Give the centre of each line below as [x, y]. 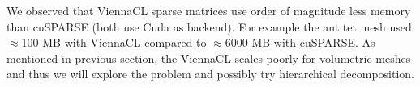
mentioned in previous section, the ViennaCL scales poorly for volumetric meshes [209, 58]
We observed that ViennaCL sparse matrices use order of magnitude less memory [209, 10]
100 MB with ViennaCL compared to [114, 42]
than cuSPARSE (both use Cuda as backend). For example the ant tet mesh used [209, 26]
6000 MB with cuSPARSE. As [300, 42]
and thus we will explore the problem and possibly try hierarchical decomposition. [210, 74]
